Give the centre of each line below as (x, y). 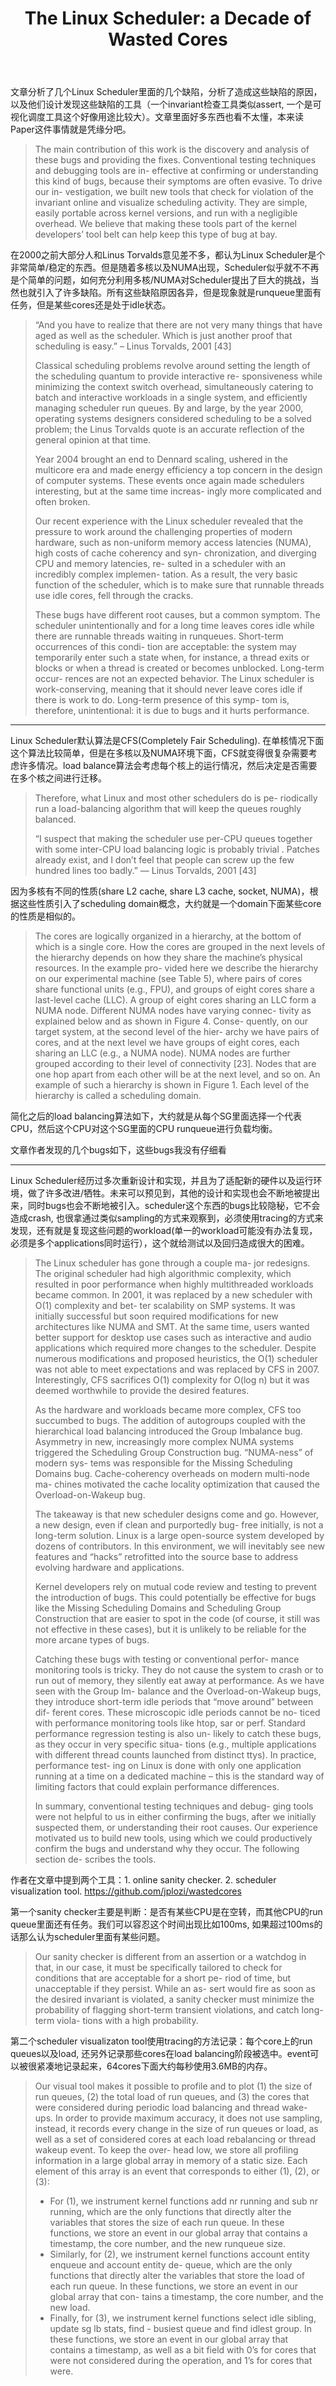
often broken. (62, 502)
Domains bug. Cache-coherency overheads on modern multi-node (172, 1474)
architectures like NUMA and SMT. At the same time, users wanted (172, 1327)
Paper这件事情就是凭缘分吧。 (71, 129)
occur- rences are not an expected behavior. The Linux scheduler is (174, 679)
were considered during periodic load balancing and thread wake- (171, 2108)
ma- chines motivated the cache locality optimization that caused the (177, 1484)
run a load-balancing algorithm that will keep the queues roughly (168, 809)
